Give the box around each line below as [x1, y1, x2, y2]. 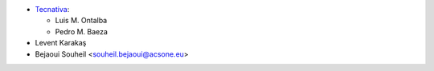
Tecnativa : [35, 5, 70, 14]
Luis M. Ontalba [55, 16, 108, 26]
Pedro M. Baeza [55, 26, 108, 36]
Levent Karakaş [35, 38, 87, 48]
